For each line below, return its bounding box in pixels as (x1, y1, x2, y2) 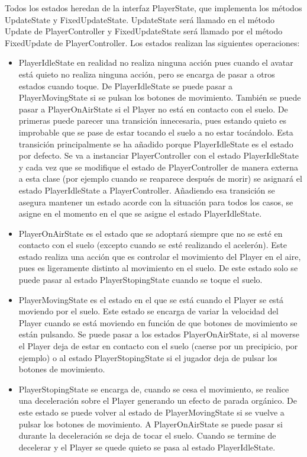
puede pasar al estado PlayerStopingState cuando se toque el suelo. (18, 273, 263, 286)
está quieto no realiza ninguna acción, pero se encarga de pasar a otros (18, 67, 275, 80)
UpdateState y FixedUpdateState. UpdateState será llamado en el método (5, 13, 275, 25)
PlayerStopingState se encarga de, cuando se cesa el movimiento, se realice (18, 382, 289, 395)
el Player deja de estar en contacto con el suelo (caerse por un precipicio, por (18, 340, 298, 352)
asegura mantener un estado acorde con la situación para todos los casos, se (18, 195, 293, 208)
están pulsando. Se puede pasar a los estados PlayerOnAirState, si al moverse (18, 328, 300, 340)
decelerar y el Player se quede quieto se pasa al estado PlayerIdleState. (18, 440, 276, 453)
